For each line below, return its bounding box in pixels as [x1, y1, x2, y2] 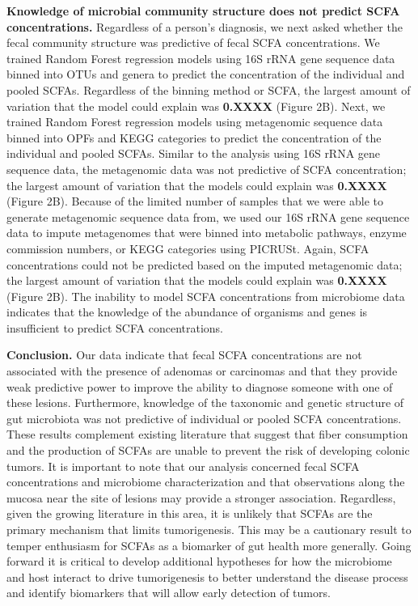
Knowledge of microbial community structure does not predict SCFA [6, 2, 400, 19]
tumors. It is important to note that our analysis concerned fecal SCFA [6, 457, 360, 474]
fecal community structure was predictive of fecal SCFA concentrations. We [6, 34, 380, 51]
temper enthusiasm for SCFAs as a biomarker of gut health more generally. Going [6, 536, 412, 553]
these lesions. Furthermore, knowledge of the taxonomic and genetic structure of [6, 394, 404, 411]
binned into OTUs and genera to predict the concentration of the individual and [6, 66, 405, 83]
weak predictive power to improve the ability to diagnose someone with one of [6, 378, 393, 395]
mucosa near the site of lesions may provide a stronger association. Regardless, [6, 489, 396, 506]
